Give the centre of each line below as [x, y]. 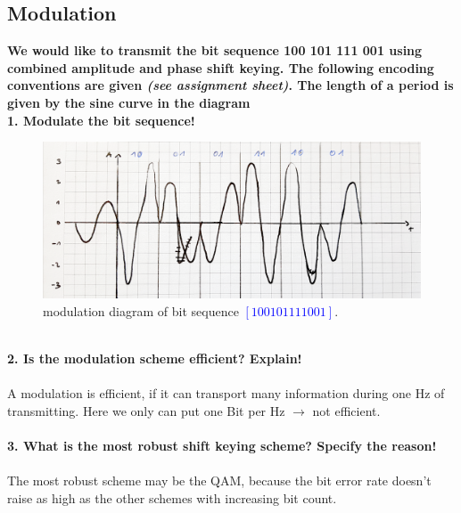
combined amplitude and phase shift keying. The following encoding [221, 67]
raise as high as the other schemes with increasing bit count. [172, 497]
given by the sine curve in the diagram [129, 102]
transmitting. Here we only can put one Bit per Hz [146, 410]
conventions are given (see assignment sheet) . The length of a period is [230, 85]
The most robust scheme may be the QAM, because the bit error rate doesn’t [219, 480]
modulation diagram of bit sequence [141, 310]
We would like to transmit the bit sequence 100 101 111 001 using [215, 50]
